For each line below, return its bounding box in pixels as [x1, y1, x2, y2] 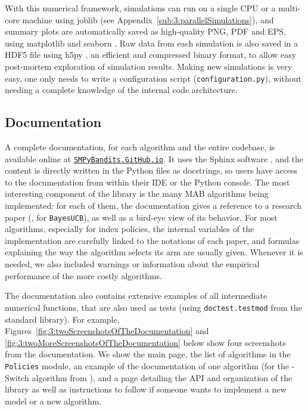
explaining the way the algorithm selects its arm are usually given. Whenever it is [5, 246, 303, 258]
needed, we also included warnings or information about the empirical [5, 258, 260, 270]
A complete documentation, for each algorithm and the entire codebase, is [5, 141, 275, 153]
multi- [278, 2, 301, 14]
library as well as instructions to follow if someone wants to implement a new [5, 383, 287, 395]
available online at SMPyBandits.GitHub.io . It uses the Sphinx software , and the [5, 152, 304, 165]
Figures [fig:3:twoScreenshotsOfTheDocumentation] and [5, 325, 209, 337]
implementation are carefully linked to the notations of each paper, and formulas [5, 234, 300, 246]
